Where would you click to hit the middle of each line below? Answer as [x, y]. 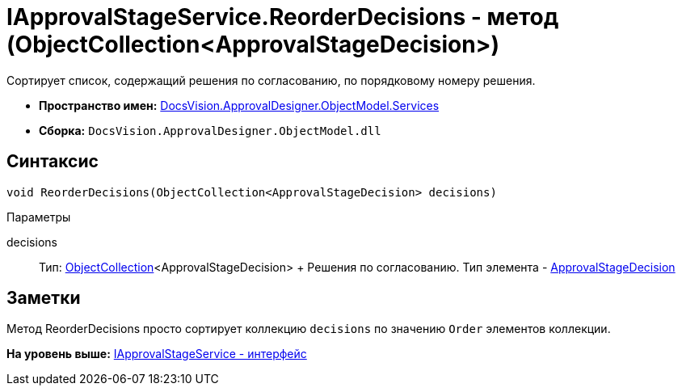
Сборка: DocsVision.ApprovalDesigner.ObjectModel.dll [210, 130]
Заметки [44, 298]
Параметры [39, 217]
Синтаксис [53, 162]
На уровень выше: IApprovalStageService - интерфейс [157, 354]
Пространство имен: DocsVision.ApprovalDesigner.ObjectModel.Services [239, 105]
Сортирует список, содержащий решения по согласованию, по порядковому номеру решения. [271, 80]
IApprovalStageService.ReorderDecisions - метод [283, 17]
